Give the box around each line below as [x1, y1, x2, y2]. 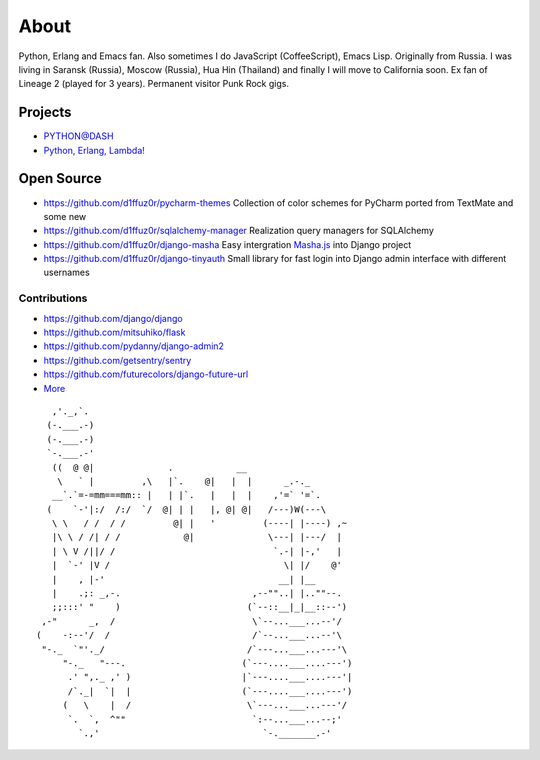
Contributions [18, 291, 88, 305]
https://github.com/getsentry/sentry [43, 354, 192, 366]
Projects [18, 104, 72, 121]
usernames [43, 266, 90, 279]
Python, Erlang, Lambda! [43, 144, 145, 156]
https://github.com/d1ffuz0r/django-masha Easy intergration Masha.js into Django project [43, 238, 412, 250]
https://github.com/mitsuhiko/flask [43, 326, 186, 339]
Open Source [18, 170, 102, 187]
